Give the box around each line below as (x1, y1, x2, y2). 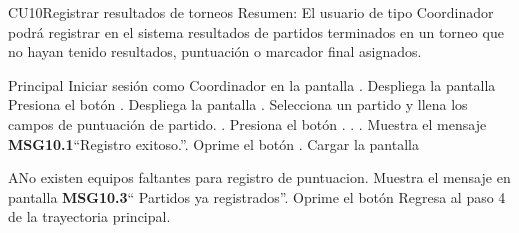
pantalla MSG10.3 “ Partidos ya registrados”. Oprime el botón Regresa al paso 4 (8, 186, 506, 207)
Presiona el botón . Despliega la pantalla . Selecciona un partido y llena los (8, 94, 468, 115)
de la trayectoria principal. (8, 206, 171, 227)
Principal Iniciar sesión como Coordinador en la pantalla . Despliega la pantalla (8, 74, 496, 95)
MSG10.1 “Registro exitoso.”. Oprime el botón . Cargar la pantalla (8, 133, 419, 154)
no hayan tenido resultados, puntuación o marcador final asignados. (8, 41, 422, 62)
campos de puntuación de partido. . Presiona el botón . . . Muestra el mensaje (8, 113, 487, 134)
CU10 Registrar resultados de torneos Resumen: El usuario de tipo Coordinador (8, 2, 494, 22)
